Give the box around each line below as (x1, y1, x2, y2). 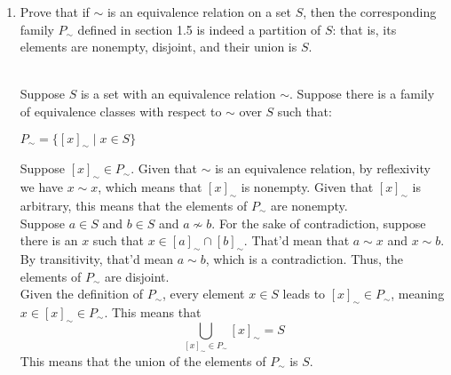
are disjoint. (104, 267, 170, 285)
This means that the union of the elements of (20, 352, 266, 370)
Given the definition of (20, 284, 143, 303)
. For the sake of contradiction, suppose (211, 213, 426, 232)
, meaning (391, 284, 445, 303)
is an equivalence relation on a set (107, 3, 292, 20)
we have (20, 178, 63, 196)
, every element (162, 284, 245, 303)
